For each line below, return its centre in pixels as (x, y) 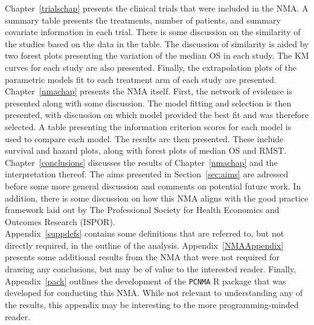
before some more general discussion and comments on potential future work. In (153, 185)
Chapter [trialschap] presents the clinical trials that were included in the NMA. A (157, 8)
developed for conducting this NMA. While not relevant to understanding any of (154, 293)
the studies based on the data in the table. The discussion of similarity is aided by (157, 43)
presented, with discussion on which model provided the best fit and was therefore (157, 115)
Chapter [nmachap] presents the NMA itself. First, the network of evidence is (149, 91)
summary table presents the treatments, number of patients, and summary (143, 20)
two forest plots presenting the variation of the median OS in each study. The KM (157, 55)
